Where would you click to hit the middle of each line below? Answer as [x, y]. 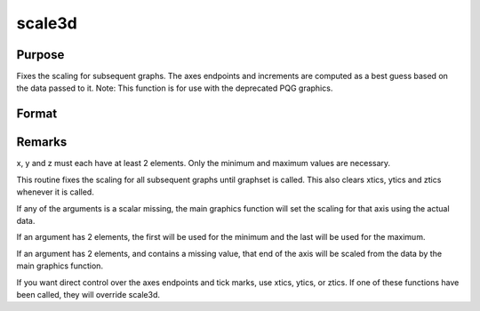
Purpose [40, 55]
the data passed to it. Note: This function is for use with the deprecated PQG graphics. [175, 88]
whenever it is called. [56, 192]
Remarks [42, 142]
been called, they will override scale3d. [88, 294]
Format [37, 114]
